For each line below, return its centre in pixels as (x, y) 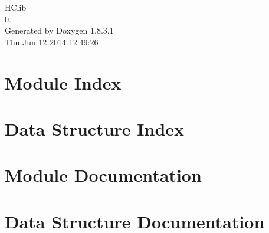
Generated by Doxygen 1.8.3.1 (59, 30)
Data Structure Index (95, 128)
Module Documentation (103, 175)
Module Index (63, 82)
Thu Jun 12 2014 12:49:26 (52, 42)
